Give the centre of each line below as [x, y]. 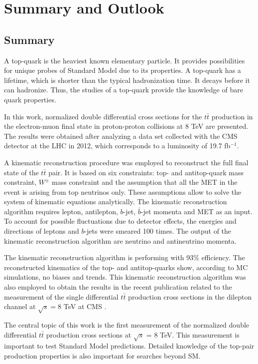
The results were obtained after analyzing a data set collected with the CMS [121, 136]
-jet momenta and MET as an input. [196, 211]
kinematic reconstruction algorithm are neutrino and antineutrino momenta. [120, 240]
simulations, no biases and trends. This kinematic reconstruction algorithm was [125, 277]
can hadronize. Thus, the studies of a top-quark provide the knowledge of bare [124, 90]
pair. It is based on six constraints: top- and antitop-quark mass [146, 172]
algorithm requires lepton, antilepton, [61, 211]
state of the [21, 172]
